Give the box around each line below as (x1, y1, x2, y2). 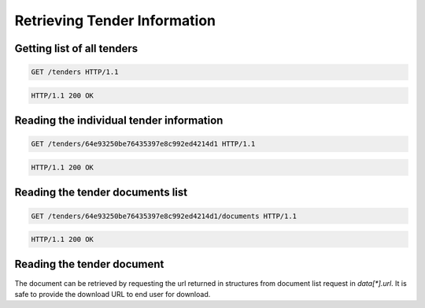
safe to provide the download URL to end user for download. (14, 289, 211, 299)
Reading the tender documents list (14, 186, 188, 199)
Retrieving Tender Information (14, 12, 216, 29)
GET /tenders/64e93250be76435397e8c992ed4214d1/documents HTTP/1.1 (31, 211, 297, 221)
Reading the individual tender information (14, 114, 224, 128)
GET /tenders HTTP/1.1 (31, 68, 119, 76)
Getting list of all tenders (14, 42, 139, 55)
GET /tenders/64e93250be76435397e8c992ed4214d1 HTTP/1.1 (31, 139, 256, 149)
